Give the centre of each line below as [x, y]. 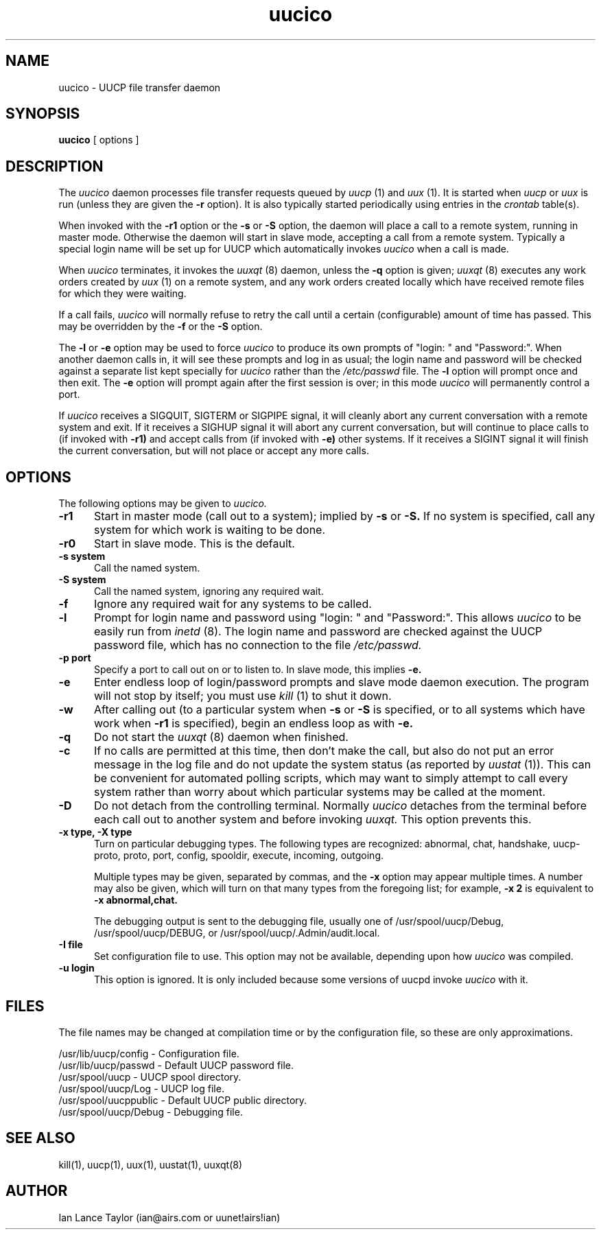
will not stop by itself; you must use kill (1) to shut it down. [243, 696]
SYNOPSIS [43, 114]
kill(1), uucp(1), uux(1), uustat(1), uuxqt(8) [151, 1164]
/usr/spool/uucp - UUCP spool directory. [150, 1077]
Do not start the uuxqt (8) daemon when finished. [221, 737]
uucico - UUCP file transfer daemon [140, 87]
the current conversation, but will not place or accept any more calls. [214, 451]
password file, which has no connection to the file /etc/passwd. [258, 645]
